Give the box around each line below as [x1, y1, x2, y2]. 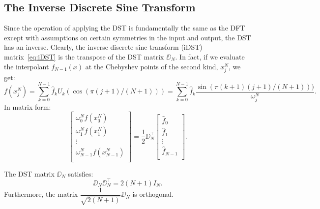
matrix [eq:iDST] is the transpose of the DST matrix [4, 51, 164, 61]
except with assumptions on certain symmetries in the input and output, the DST [4, 32, 251, 42]
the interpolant [4, 61, 49, 71]
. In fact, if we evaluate [175, 51, 245, 61]
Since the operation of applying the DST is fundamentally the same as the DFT [4, 23, 245, 33]
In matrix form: [4, 101, 51, 112]
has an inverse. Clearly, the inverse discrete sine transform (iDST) [4, 42, 203, 52]
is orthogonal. [132, 189, 174, 199]
